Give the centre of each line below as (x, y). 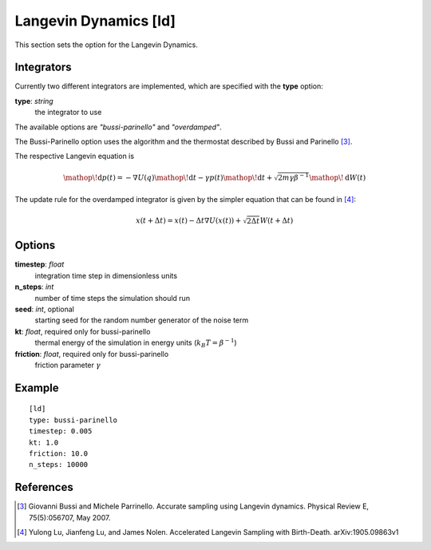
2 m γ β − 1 (294, 177)
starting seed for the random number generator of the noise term (142, 320)
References (44, 487)
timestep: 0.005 (61, 431)
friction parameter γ (68, 365)
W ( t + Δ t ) (277, 220)
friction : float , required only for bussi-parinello (92, 354)
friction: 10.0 (59, 453)
